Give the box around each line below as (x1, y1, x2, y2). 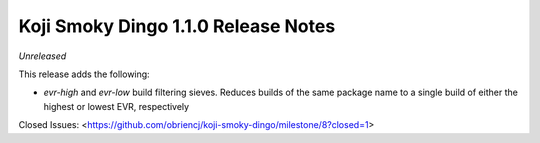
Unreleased (18, 50, 67, 62)
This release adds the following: (18, 68, 150, 80)
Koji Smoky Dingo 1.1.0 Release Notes (18, 15, 336, 37)
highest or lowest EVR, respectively (43, 100, 190, 112)
